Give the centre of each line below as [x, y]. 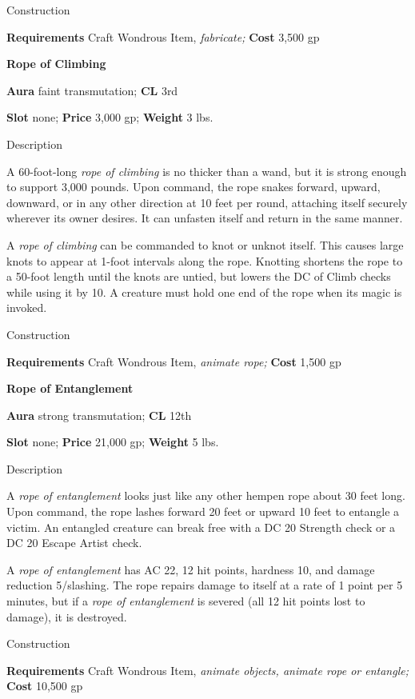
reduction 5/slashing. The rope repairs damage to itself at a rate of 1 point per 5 [205, 585]
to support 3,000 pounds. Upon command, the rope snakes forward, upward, [194, 187]
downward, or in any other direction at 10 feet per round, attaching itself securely [207, 202]
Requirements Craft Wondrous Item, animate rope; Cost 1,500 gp [174, 361]
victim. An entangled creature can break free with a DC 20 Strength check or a [201, 527]
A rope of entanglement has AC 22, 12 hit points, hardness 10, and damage [191, 569]
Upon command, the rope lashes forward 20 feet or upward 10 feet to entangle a [203, 511]
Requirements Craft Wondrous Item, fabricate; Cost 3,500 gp [163, 36]
